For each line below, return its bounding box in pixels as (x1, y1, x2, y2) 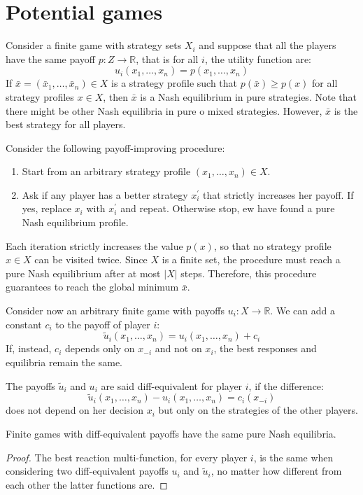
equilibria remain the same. (6, 355, 122, 370)
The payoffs (6, 378, 55, 393)
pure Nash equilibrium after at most (6, 265, 161, 280)
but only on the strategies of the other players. (158, 403, 358, 417)
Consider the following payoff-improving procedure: (6, 140, 225, 155)
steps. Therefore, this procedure (180, 265, 317, 280)
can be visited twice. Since (34, 252, 148, 267)
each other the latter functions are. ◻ (6, 477, 168, 491)
